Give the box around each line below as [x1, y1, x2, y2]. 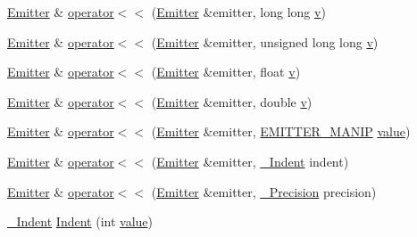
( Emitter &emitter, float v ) [151, 62, 301, 81]
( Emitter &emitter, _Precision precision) [151, 182, 377, 200]
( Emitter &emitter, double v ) [151, 92, 313, 110]
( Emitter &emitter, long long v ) [151, 3, 326, 20]
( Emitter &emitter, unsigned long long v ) [151, 32, 379, 51]
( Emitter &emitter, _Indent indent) [151, 151, 349, 170]
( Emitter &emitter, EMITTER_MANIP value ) [151, 122, 411, 141]
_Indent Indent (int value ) [7, 212, 153, 231]
